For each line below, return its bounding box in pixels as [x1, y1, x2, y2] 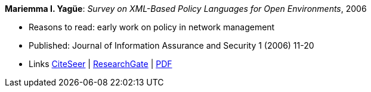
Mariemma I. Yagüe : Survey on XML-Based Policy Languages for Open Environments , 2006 [5, 4, 367, 14]
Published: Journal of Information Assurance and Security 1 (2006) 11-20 [29, 40, 314, 50]
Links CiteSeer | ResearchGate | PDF [29, 59, 172, 69]
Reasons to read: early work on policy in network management [29, 22, 275, 32]
